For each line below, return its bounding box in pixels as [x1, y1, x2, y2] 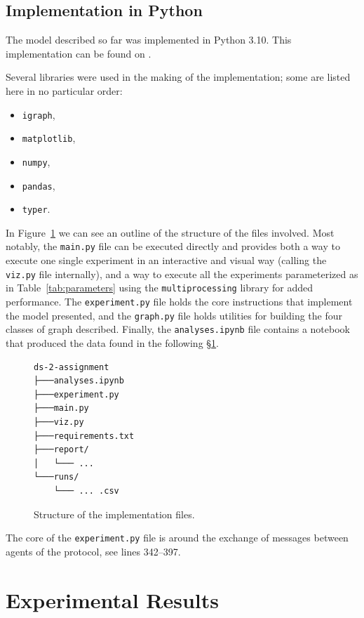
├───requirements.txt [34, 430, 135, 441]
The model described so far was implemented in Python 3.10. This [6, 32, 292, 47]
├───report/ [34, 445, 89, 455]
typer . [22, 202, 50, 216]
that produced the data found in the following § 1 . [6, 335, 219, 350]
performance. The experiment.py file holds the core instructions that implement [6, 294, 353, 309]
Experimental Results [6, 585, 219, 614]
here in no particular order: [6, 83, 123, 98]
